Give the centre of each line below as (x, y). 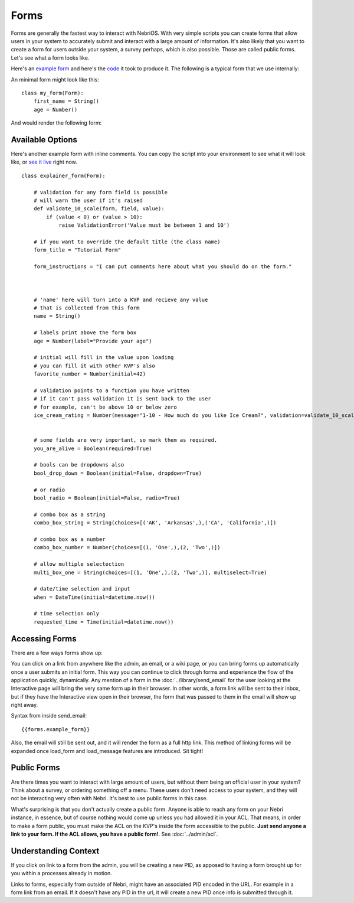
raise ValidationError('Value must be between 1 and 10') (144, 225)
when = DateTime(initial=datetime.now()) (94, 597)
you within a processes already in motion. (61, 873)
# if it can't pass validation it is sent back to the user (122, 399)
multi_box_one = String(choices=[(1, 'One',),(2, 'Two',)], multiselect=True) (150, 572)
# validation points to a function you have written (112, 390)
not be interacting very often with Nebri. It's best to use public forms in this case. (109, 798)
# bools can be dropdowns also (79, 465)
